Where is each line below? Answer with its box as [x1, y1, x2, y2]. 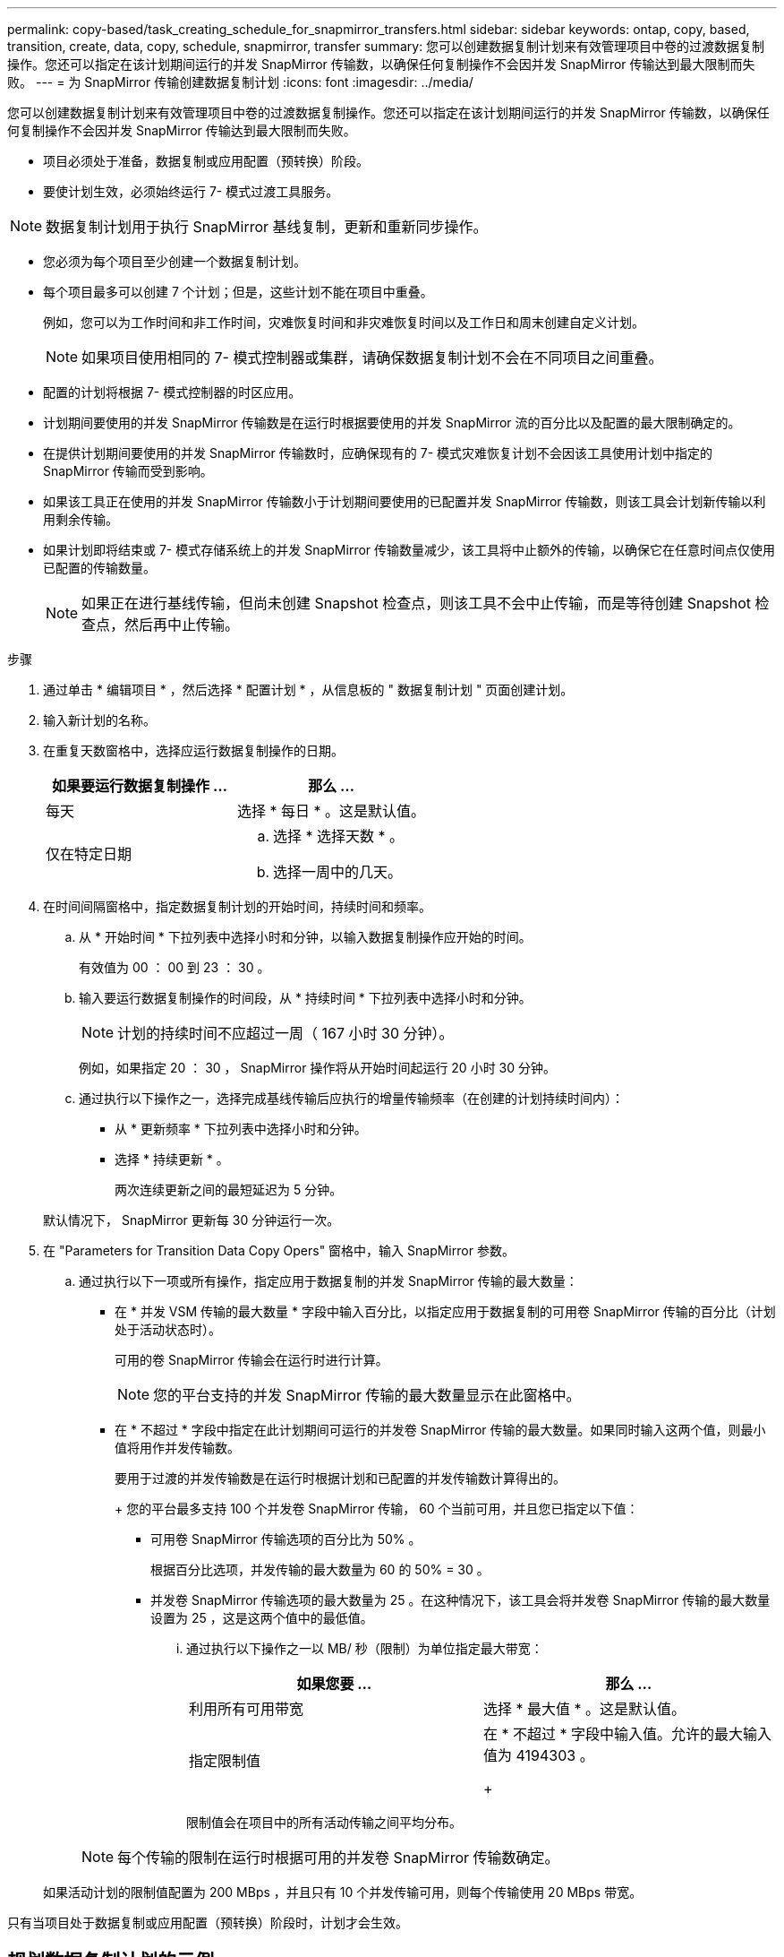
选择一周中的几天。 [273, 863, 403, 881]
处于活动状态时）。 [115, 1322, 221, 1337]
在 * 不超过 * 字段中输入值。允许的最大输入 [483, 1725, 772, 1743]
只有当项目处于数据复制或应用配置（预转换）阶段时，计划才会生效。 [7, 1915, 408, 1930]
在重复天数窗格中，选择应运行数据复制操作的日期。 [43, 743, 344, 758]
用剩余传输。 [43, 512, 118, 527]
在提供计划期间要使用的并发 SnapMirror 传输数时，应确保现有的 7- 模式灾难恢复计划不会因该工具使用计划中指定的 [43, 445, 713, 461]
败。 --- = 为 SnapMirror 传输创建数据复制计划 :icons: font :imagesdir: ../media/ [7, 74, 473, 90]
